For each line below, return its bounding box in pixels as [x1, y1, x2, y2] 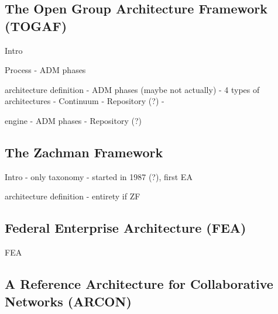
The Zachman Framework [5, 143, 163, 161]
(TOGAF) [5, 16, 67, 34]
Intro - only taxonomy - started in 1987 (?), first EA [5, 170, 193, 182]
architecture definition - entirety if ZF [5, 190, 140, 202]
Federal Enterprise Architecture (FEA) [5, 219, 246, 237]
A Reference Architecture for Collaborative [5, 275, 273, 293]
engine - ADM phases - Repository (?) [5, 114, 142, 126]
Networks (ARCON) [5, 292, 132, 310]
